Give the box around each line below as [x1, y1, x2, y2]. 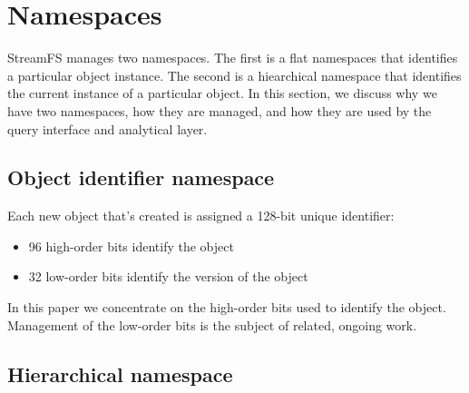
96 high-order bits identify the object [28, 236, 234, 255]
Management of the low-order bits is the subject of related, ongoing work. [7, 315, 417, 334]
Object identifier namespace [7, 163, 275, 192]
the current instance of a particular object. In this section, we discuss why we [7, 84, 437, 103]
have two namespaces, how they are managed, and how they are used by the [7, 101, 432, 120]
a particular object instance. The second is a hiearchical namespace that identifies [7, 65, 462, 84]
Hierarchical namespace [7, 359, 233, 388]
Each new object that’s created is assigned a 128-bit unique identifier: [7, 206, 395, 225]
